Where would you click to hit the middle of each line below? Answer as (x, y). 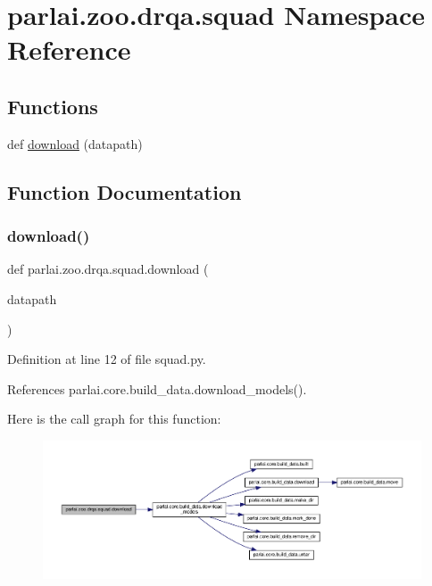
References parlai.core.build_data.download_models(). (157, 388)
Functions (53, 106)
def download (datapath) (75, 143)
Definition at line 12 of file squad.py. (107, 359)
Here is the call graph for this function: (114, 419)
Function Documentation (125, 191)
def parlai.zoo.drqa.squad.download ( (108, 269)
